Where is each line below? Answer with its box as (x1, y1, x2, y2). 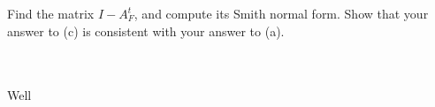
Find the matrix (7, 4, 95, 22)
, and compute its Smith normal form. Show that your (134, 4, 429, 22)
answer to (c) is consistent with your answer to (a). (7, 21, 285, 40)
